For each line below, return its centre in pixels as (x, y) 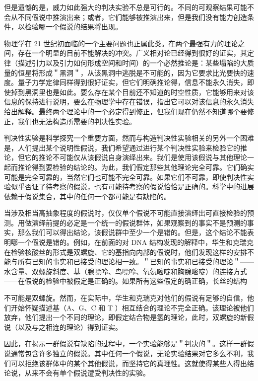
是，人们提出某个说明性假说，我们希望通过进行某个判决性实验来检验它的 (122, 147)
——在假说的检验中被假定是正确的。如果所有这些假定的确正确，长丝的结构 (126, 281)
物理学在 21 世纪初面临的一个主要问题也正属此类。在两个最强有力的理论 (121, 43)
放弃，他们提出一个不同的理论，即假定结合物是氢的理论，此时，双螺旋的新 (126, 317)
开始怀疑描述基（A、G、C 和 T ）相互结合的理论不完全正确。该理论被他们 (132, 307)
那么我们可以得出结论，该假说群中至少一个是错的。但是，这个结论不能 (132, 232)
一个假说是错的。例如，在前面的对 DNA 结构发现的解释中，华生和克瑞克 (136, 242)
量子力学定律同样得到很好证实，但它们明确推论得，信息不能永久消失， (132, 82)
